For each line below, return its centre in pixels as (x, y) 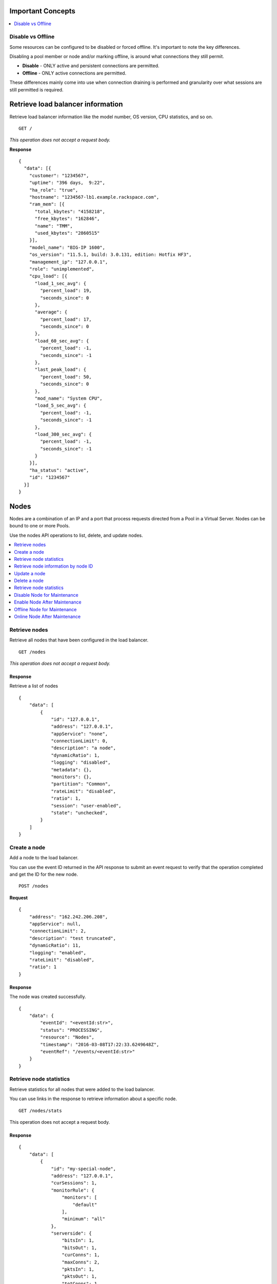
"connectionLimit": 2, (58, 931)
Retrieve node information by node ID (54, 566)
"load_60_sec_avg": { (62, 341)
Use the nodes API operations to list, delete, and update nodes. (76, 535)
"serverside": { (71, 1233)
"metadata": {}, (71, 770)
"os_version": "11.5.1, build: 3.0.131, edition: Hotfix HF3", (110, 255)
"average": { (51, 312)
